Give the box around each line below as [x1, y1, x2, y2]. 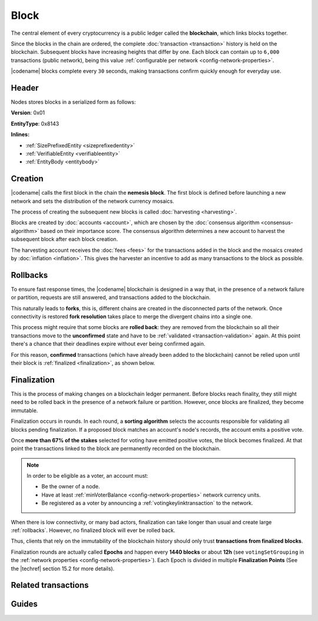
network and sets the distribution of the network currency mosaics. [11, 198, 174, 205]
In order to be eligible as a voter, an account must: [26, 472, 148, 479]
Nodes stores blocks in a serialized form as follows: [11, 98, 136, 106]
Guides [11, 599, 38, 609]
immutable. [11, 407, 38, 414]
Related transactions [11, 580, 89, 590]
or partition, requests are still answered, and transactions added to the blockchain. [11, 294, 211, 301]
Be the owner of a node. [41, 483, 100, 490]
